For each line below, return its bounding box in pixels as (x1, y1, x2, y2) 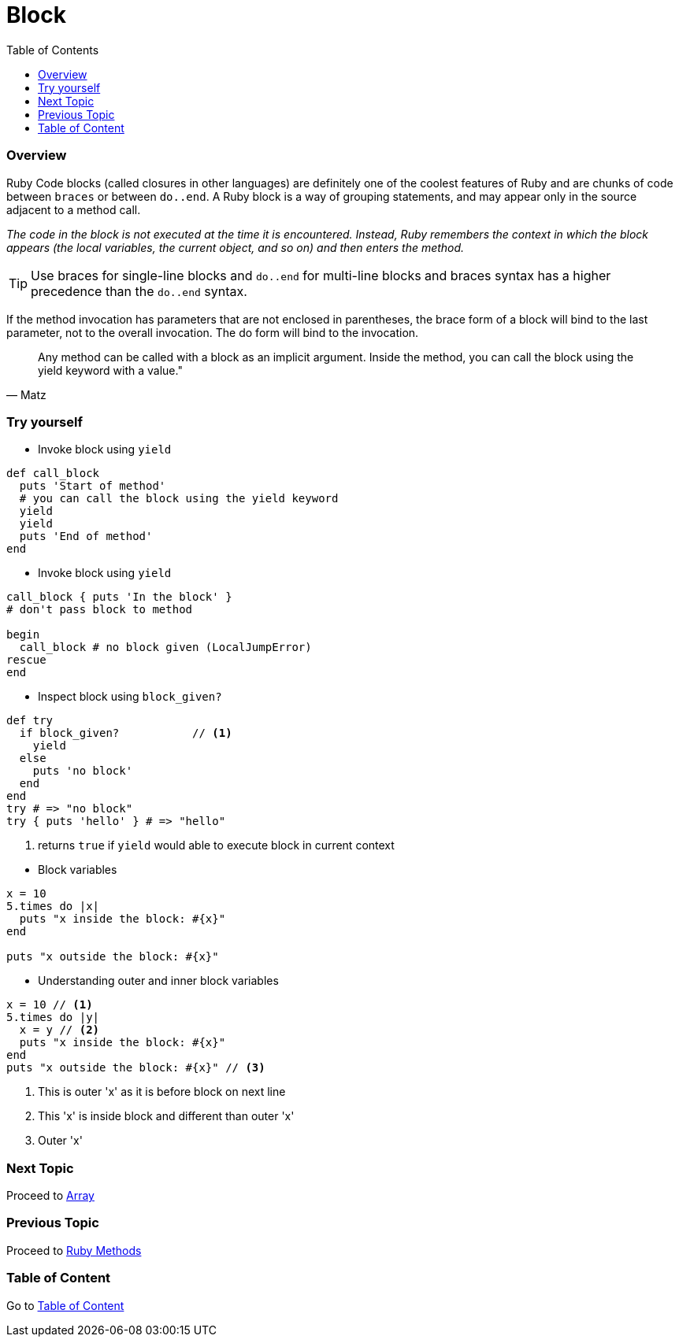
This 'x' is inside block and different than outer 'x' (38, 1109, 295, 1123)
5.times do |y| (6, 1011, 100, 1024)
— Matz (6, 387, 46, 401)
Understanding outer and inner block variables (38, 974, 279, 988)
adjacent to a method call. (6, 202, 141, 216)
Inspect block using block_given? (38, 690, 222, 704)
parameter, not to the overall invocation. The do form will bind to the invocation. (6, 325, 419, 339)
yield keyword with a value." (38, 363, 183, 377)
